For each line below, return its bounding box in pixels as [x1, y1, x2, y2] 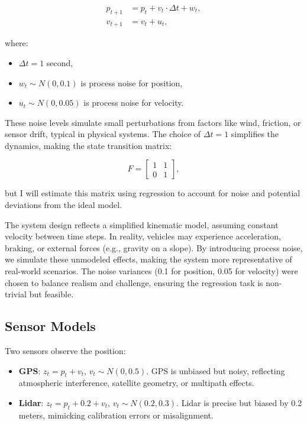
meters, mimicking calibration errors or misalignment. [18, 408, 214, 421]
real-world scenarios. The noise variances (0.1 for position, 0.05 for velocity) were [5, 265, 298, 277]
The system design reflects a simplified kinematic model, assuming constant [5, 218, 279, 231]
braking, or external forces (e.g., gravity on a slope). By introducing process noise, [5, 241, 303, 254]
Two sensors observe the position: [5, 345, 126, 357]
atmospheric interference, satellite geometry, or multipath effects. [18, 377, 254, 389]
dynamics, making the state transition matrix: [5, 139, 172, 151]
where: [5, 37, 28, 49]
